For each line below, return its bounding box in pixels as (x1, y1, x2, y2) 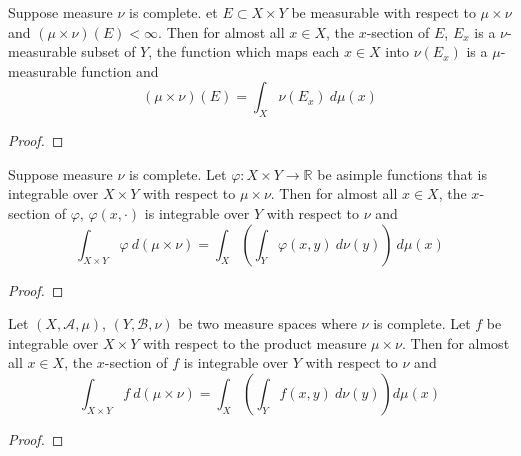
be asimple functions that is (317, 163, 488, 184)
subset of (81, 41, 136, 62)
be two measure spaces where (178, 313, 357, 334)
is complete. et (129, 2, 218, 22)
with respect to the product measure (142, 332, 367, 353)
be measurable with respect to (291, 2, 476, 22)
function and (81, 60, 159, 81)
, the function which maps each (148, 41, 340, 62)
